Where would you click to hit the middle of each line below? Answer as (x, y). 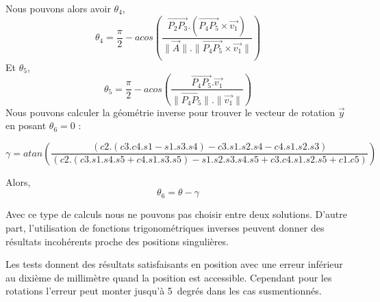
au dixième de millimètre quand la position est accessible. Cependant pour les (169, 277)
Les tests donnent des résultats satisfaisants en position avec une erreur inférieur (174, 264)
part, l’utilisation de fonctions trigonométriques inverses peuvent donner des (165, 227)
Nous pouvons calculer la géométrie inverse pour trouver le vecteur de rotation (170, 112)
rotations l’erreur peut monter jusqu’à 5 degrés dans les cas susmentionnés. (164, 291)
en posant (26, 125)
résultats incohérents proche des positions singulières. (117, 241)
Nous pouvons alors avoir (58, 8)
